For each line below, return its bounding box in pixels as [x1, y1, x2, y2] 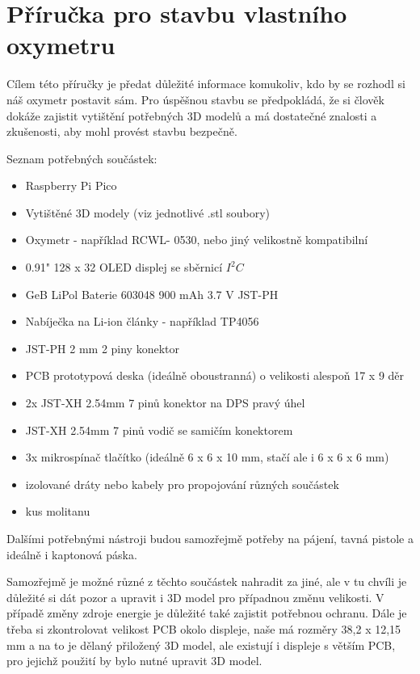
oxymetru [6, 28, 115, 61]
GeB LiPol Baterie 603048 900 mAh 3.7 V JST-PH [25, 285, 279, 302]
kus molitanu [25, 503, 90, 520]
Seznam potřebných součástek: [6, 150, 157, 166]
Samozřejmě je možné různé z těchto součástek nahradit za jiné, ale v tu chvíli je [6, 573, 407, 590]
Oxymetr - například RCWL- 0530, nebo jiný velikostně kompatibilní [25, 231, 368, 248]
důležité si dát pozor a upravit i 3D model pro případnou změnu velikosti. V [6, 588, 384, 605]
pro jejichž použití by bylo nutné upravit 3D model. [6, 652, 262, 669]
